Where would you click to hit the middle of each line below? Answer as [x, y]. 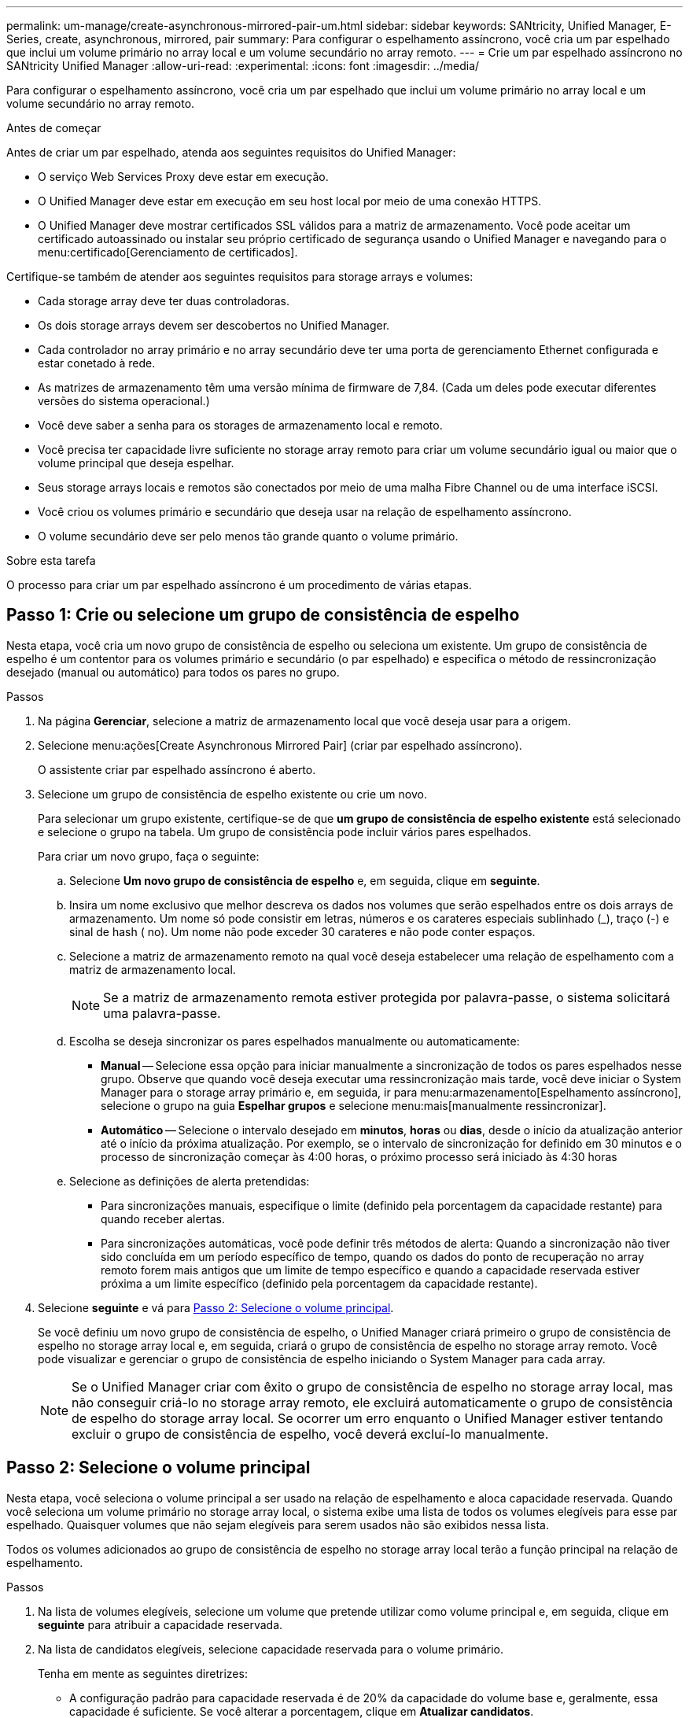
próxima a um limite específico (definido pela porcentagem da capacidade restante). [319, 1283]
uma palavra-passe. [162, 1013]
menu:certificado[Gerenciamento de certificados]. [168, 252]
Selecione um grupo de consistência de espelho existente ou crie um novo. [232, 794]
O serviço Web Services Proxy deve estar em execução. [183, 177]
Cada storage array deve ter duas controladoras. [164, 301]
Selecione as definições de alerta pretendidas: [190, 1181]
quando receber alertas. [163, 1218]
